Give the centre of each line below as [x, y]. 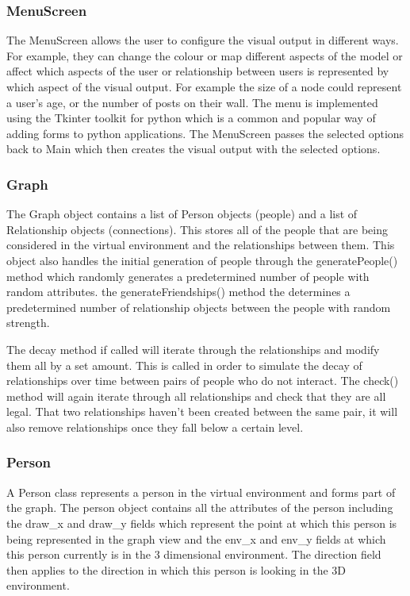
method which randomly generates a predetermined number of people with [188, 276]
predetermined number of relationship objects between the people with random [199, 307]
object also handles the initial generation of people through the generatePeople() [202, 260]
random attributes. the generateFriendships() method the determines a [178, 292]
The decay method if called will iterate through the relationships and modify [193, 349]
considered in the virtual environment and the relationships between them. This [201, 245]
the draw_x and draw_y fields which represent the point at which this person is [202, 523]
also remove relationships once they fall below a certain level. [155, 427]
